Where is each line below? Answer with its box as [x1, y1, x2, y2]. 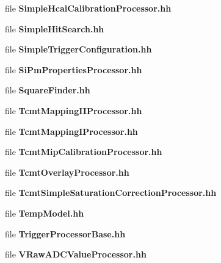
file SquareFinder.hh [5, 84, 90, 96]
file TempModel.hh [5, 206, 84, 219]
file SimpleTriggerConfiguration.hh [5, 43, 152, 56]
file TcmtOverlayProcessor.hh [5, 165, 129, 178]
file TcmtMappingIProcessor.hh [5, 124, 138, 137]
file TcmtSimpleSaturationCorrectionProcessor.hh [5, 186, 217, 199]
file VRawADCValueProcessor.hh [5, 248, 147, 261]
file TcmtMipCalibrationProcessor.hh [5, 145, 162, 158]
